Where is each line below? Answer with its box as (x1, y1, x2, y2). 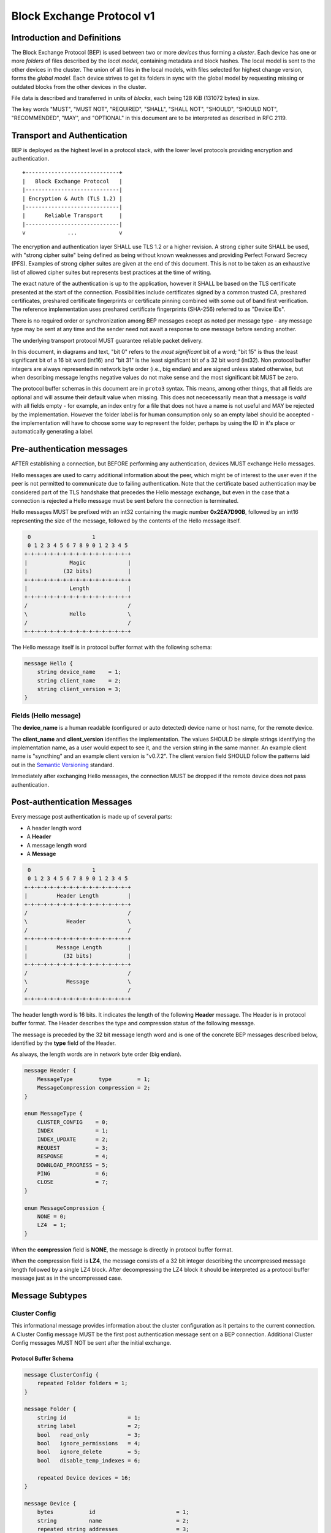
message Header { (24, 1067, 77, 1074)
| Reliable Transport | (22, 212, 123, 219)
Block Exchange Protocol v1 (11, 9, 155, 23)
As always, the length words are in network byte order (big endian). (11, 1050, 182, 1058)
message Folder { (24, 1405, 77, 1413)
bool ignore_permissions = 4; (37, 1440, 141, 1447)
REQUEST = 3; (37, 1144, 108, 1151)
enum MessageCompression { (24, 1204, 105, 1211)
